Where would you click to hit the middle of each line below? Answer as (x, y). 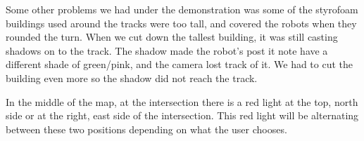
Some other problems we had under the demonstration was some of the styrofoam (182, 9)
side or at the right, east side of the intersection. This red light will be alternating (182, 115)
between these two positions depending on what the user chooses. (146, 129)
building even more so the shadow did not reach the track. (132, 78)
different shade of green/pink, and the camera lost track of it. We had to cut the (180, 64)
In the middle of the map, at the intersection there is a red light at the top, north (182, 101)
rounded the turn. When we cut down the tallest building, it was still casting (172, 37)
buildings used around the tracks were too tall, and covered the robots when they (181, 23)
